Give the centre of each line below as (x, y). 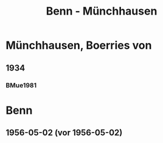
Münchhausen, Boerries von (79, 45)
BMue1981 (21, 85)
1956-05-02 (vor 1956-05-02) (64, 133)
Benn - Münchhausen (102, 11)
